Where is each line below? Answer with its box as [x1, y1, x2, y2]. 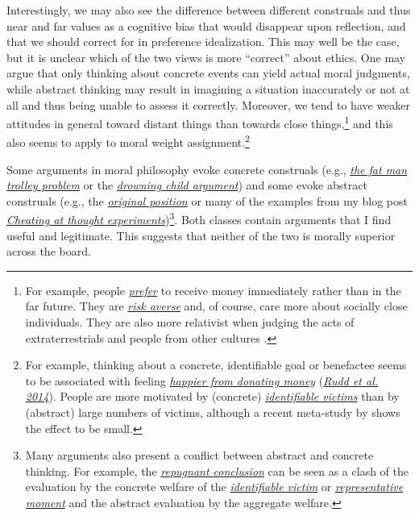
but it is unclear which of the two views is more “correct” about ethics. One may [6, 48, 406, 65]
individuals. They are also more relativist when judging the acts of [25, 314, 355, 331]
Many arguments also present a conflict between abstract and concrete [25, 447, 374, 464]
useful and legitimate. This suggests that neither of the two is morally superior [6, 227, 396, 243]
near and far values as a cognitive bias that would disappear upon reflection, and [6, 17, 406, 34]
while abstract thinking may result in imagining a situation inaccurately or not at [6, 80, 410, 97]
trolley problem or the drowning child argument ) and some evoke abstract [6, 177, 367, 193]
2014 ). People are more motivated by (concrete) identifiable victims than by [25, 388, 400, 405]
